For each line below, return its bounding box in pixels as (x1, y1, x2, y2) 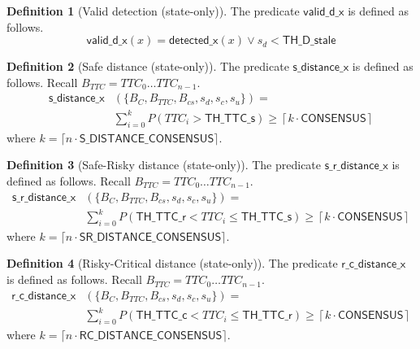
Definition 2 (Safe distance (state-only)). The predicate (6, 58, 289, 75)
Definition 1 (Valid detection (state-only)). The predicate (6, 2, 300, 19)
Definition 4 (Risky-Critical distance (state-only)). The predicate (6, 255, 338, 272)
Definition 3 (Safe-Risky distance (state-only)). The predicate (6, 156, 322, 173)
